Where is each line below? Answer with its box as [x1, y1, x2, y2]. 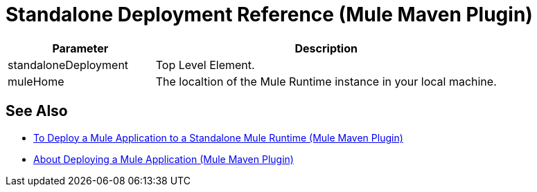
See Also [6, 102, 68, 120]
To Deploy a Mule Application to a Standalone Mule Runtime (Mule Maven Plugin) [33, 131, 403, 144]
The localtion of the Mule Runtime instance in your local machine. [155, 74, 497, 88]
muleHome [8, 74, 64, 88]
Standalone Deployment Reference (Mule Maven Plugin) [6, 3, 533, 26]
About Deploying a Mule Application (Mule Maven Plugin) [33, 153, 294, 165]
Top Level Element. [155, 57, 255, 72]
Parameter [52, 41, 109, 55]
